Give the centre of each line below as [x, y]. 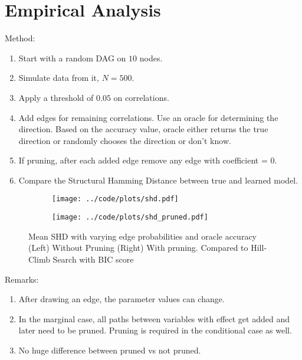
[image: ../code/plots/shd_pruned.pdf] [130, 217]
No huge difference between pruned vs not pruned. [110, 350]
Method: [20, 38]
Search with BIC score [93, 259]
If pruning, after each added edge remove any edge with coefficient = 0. [148, 160]
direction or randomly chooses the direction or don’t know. [125, 140]
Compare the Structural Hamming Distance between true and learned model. [158, 180]
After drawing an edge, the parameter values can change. [122, 299]
